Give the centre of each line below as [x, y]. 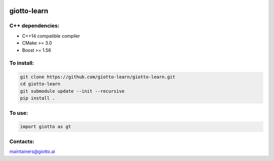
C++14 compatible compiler [51, 36]
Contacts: [22, 141]
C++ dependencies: [35, 26]
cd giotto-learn [40, 84]
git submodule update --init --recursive [72, 91]
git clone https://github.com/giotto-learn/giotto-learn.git [98, 77]
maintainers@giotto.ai [32, 151]
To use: [19, 113]
